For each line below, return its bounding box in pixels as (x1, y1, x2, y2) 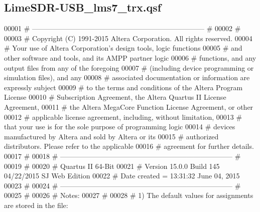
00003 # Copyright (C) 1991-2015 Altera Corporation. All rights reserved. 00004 (4, 33, 252, 43)
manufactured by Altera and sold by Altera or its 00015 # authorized (4, 131, 219, 141)
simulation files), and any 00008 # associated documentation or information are (4, 72, 250, 83)
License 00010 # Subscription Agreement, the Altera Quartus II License (4, 92, 226, 102)
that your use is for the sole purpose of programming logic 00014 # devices (4, 121, 235, 132)
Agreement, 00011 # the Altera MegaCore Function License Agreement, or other (4, 101, 253, 112)
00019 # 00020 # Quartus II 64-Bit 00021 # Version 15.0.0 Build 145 (4, 160, 220, 171)
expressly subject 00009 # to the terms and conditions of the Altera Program (4, 82, 243, 92)
